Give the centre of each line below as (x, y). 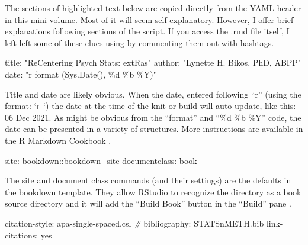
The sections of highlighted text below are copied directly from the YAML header (153, 8)
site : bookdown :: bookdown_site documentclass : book (101, 160)
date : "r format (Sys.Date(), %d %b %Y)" (81, 74)
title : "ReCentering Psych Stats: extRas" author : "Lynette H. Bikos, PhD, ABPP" (153, 62)
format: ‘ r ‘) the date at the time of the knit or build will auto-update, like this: (150, 106)
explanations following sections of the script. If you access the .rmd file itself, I (147, 31)
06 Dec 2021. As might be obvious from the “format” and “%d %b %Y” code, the (153, 117)
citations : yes (28, 235)
